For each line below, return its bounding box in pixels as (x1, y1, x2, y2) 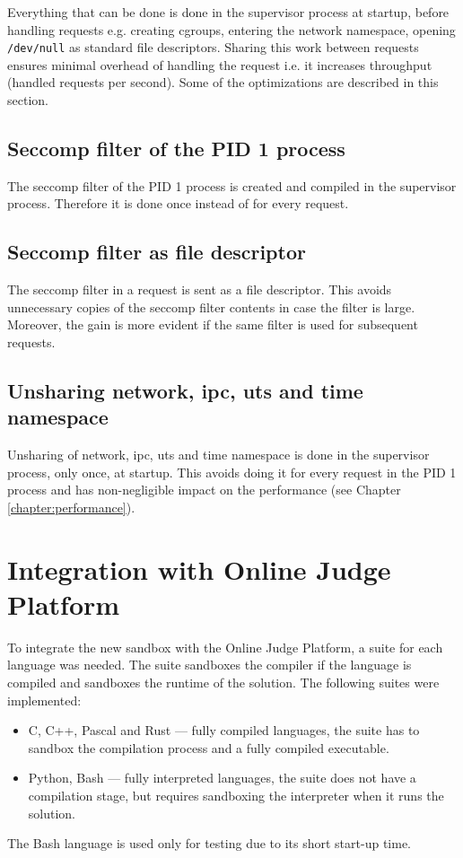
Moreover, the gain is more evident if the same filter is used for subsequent (7, 315, 418, 334)
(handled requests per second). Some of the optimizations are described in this (7, 73, 439, 92)
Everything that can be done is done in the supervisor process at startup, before (7, 3, 450, 21)
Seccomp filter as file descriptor (7, 238, 306, 266)
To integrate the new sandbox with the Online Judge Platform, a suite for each (7, 637, 443, 656)
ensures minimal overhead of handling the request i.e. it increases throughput (7, 55, 432, 74)
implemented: (7, 690, 82, 709)
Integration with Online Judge (7, 550, 391, 587)
